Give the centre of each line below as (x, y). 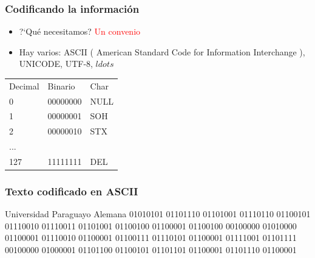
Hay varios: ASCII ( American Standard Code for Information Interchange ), (162, 51)
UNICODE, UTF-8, (56, 64)
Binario (61, 85)
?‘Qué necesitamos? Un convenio (80, 31)
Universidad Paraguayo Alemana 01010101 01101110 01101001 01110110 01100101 (158, 214)
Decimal (24, 85)
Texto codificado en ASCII (72, 191)
